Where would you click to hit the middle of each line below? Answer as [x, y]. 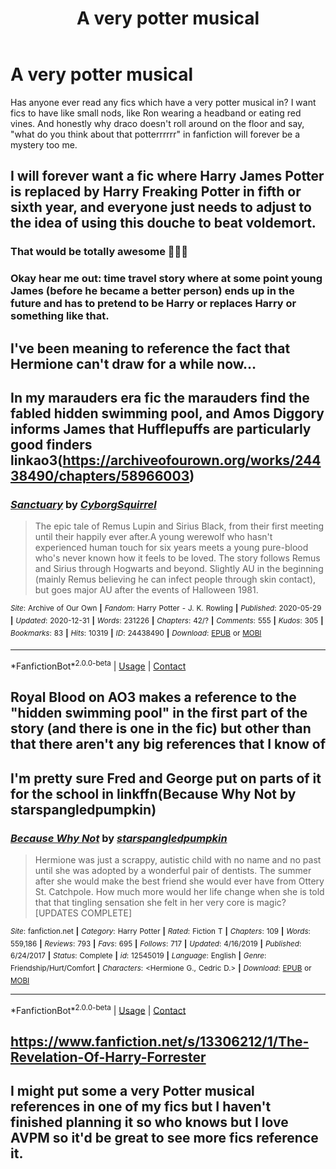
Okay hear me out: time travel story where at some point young [166, 279]
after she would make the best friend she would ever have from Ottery [179, 881]
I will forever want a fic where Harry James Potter [167, 176]
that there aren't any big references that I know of [168, 744]
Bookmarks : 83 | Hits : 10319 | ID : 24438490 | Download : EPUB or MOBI [136, 633]
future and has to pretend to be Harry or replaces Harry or [153, 304]
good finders [51, 444]
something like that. [60, 316]
